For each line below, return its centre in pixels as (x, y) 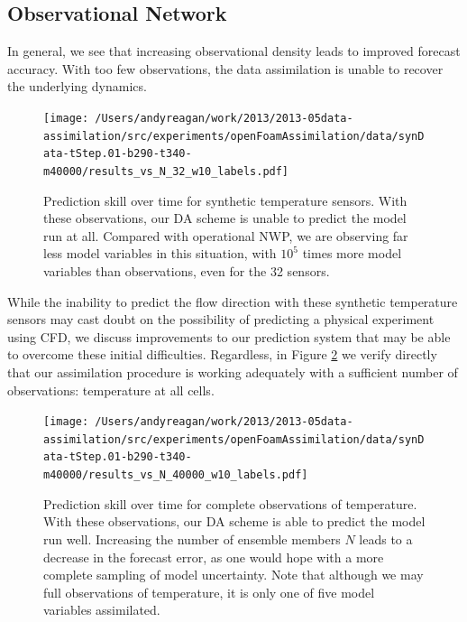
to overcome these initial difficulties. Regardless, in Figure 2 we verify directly (222, 354)
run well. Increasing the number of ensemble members (192, 538)
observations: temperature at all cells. (111, 390)
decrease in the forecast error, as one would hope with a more (214, 557)
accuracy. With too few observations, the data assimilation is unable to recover (225, 68)
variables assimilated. (102, 610)
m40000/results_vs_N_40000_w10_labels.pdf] (176, 475)
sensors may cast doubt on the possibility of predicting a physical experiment (221, 319)
